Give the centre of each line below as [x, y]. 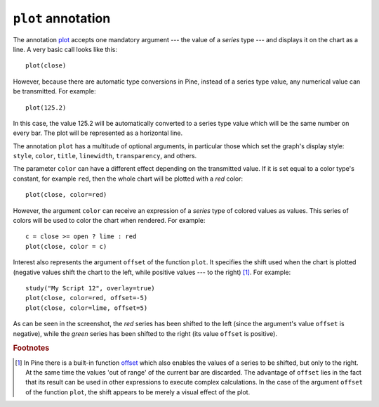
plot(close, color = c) [66, 246]
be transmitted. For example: [54, 91]
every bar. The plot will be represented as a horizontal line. [98, 133]
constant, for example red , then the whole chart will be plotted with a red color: [128, 179]
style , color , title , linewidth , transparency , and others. [105, 156]
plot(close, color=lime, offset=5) [87, 308]
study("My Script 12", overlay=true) [91, 288]
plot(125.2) [46, 108]
